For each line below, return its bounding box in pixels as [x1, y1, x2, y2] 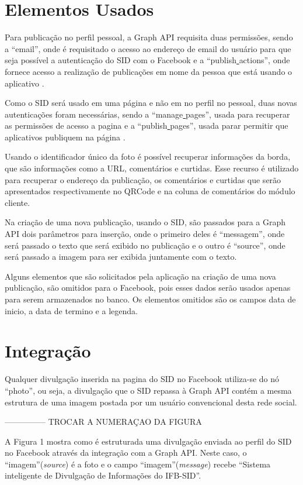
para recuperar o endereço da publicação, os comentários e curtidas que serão [5, 173, 281, 185]
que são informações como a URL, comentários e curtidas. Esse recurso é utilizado [5, 162, 299, 174]
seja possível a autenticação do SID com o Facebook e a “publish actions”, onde [5, 54, 290, 66]
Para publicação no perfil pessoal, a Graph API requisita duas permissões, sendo [5, 31, 293, 43]
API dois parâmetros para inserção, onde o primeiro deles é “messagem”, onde [5, 228, 285, 240]
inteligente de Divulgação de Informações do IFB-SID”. [5, 469, 201, 481]
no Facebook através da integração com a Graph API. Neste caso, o [5, 446, 247, 459]
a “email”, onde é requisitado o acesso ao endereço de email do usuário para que [5, 42, 291, 54]
